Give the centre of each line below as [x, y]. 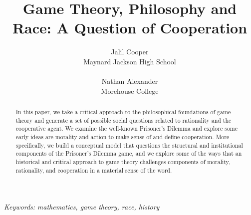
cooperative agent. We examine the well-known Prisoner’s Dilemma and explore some [127, 128]
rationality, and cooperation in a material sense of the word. [94, 170]
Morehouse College [130, 91]
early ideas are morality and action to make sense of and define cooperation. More [123, 137]
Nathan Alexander [130, 81]
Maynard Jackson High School [130, 61]
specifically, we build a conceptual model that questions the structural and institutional [129, 145]
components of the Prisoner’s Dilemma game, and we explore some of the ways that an [129, 153]
